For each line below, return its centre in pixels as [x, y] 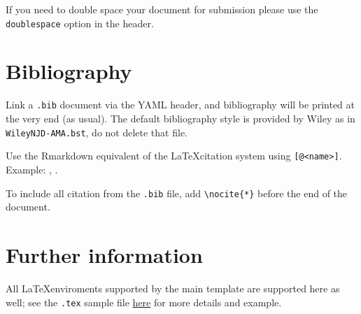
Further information [104, 254]
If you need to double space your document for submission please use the [162, 9]
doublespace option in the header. [80, 23]
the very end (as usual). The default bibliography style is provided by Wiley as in [180, 119]
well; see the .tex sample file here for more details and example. [144, 302]
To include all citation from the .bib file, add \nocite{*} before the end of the [177, 193]
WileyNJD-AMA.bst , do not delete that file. [97, 132]
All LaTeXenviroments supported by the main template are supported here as [173, 288]
